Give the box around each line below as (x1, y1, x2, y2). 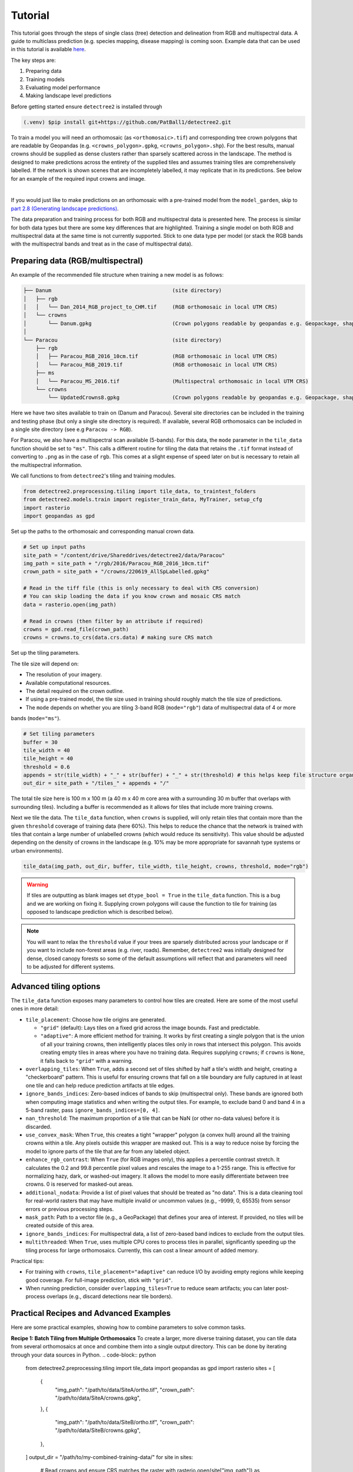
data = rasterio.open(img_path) (23, 601, 117, 608)
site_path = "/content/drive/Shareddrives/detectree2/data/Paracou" (23, 552, 225, 559)
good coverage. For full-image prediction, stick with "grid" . (25, 1277, 173, 1284)
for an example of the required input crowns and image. (11, 175, 146, 182)
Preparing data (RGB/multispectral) (11, 256, 144, 266)
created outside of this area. (25, 1222, 94, 1229)
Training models (25, 75, 65, 82)
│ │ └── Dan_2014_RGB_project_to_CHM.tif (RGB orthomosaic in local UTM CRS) (23, 304, 278, 310)
